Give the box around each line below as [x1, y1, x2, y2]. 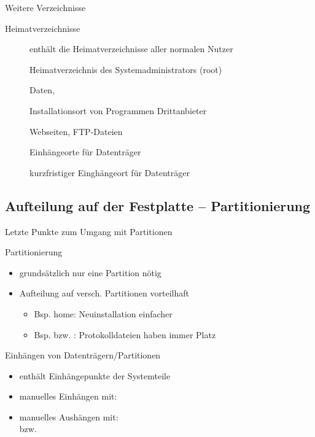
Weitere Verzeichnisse [5, 1, 86, 14]
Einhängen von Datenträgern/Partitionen [5, 349, 161, 362]
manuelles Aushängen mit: [19, 410, 119, 423]
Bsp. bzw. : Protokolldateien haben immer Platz [34, 328, 216, 341]
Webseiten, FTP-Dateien [29, 125, 123, 137]
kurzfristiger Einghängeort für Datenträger [29, 166, 190, 179]
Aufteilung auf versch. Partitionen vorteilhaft [19, 287, 189, 300]
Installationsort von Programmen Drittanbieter [29, 104, 207, 117]
